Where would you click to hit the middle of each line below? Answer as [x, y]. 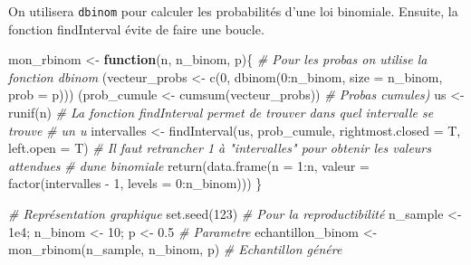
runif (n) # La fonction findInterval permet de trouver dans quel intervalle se [221, 113]
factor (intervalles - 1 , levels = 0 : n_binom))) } [135, 183]
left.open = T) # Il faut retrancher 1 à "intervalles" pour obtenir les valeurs [220, 148]
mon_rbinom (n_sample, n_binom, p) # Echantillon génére [175, 249]
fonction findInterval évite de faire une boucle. [136, 28]
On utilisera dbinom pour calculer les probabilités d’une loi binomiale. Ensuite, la [233, 11]
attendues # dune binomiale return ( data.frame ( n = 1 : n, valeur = [189, 165]
